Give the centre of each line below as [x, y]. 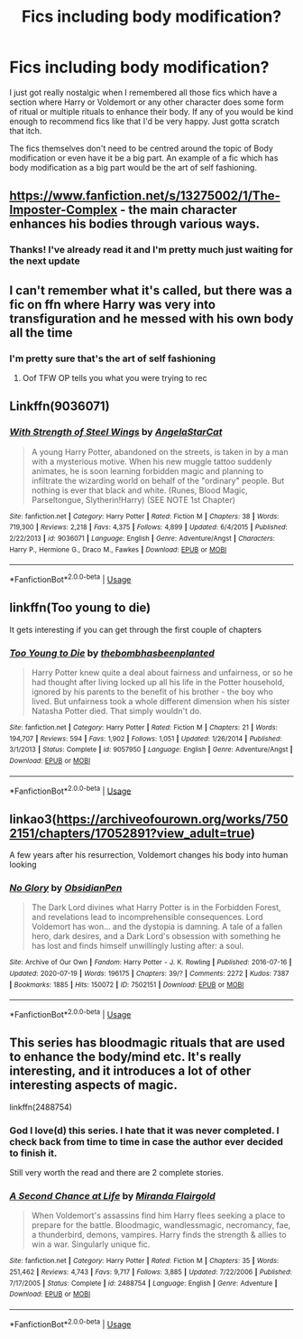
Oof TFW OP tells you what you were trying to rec [115, 377]
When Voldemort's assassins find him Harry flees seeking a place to [158, 1215]
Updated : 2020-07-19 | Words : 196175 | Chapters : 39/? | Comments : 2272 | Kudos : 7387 [149, 974]
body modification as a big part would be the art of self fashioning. [133, 167]
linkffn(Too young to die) [80, 608]
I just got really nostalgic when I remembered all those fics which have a [143, 92]
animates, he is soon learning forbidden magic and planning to [147, 470]
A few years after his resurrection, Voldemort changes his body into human [149, 855]
